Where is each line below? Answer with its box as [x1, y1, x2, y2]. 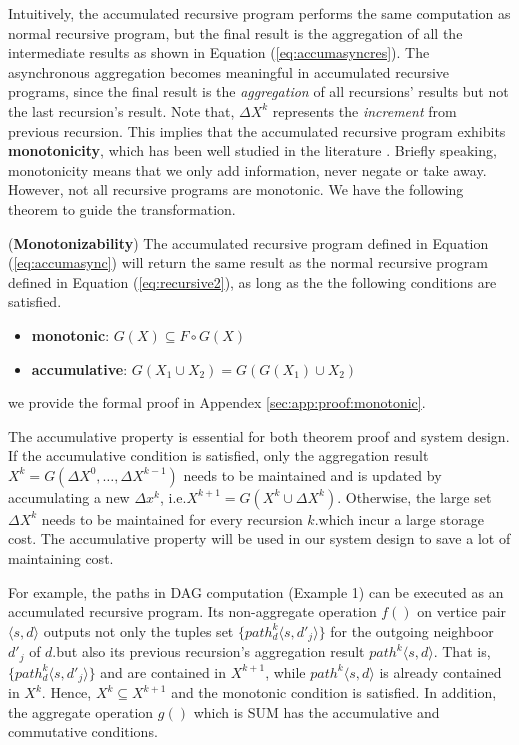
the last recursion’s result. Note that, [8, 100, 235, 121]
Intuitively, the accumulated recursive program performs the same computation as [8, 3, 511, 23]
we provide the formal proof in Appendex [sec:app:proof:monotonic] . [8, 392, 426, 413]
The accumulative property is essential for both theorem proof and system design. [8, 425, 510, 446]
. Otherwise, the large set [337, 486, 492, 507]
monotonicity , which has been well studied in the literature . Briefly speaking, [8, 140, 497, 161]
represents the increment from [272, 100, 457, 121]
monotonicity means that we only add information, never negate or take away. [8, 159, 487, 180]
